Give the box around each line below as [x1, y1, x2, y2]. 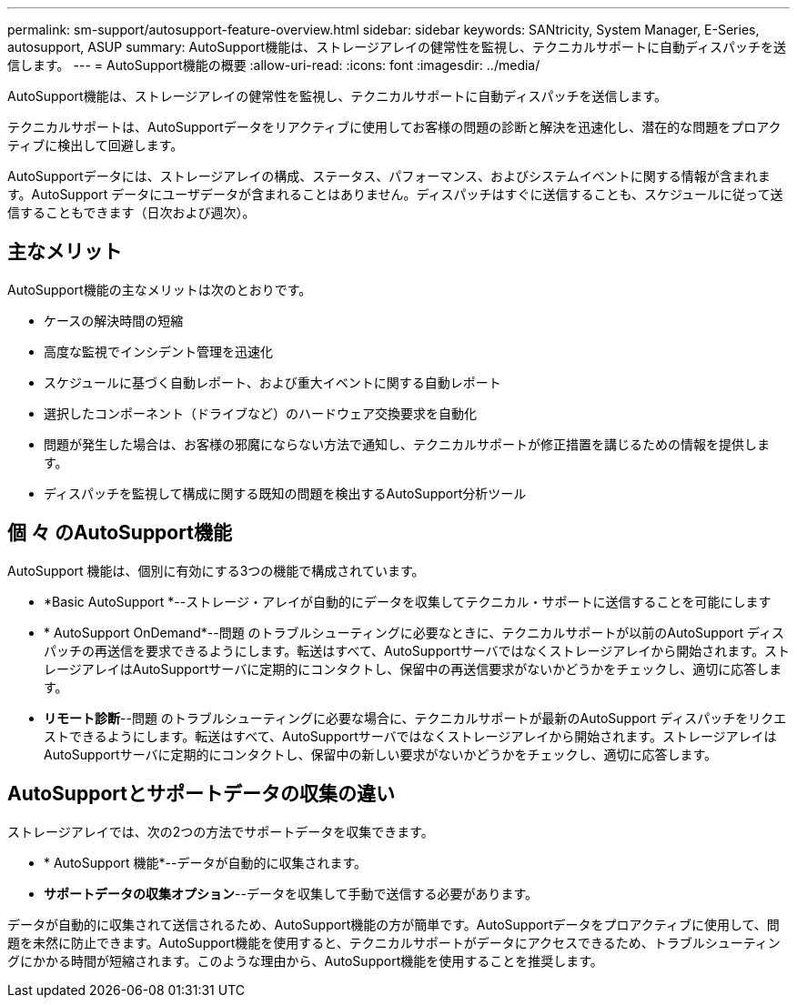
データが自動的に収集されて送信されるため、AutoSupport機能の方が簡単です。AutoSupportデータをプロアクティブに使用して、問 [7, 916, 780, 932]
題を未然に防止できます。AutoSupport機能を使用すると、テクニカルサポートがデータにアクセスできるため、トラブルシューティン [7, 934, 781, 950]
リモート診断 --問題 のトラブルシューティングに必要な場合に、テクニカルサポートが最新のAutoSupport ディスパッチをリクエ [44, 709, 787, 726]
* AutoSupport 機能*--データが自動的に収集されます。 [44, 854, 368, 870]
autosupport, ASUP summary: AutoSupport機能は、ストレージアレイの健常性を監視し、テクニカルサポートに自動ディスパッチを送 [7, 39, 786, 55]
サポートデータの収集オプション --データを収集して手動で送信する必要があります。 [44, 885, 539, 901]
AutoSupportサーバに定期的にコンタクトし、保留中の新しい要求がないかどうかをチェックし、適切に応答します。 [44, 746, 718, 762]
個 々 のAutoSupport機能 [7, 521, 232, 545]
